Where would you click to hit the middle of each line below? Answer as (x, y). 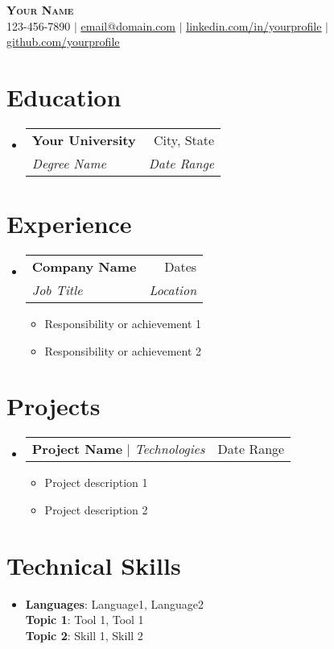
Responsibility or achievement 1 (123, 324)
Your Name (40, 10)
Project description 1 (96, 483)
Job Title (57, 290)
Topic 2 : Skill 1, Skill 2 (84, 635)
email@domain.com (128, 25)
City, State (184, 139)
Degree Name (69, 163)
